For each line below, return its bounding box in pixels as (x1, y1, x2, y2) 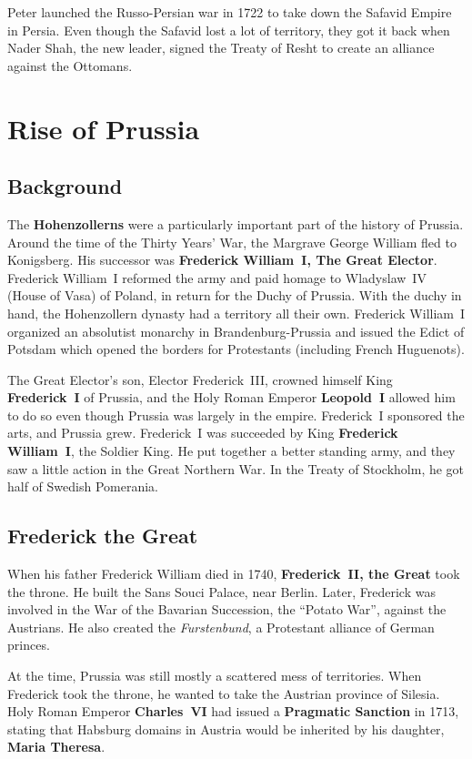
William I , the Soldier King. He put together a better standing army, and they (7, 441, 456, 460)
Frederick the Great (7, 521, 198, 550)
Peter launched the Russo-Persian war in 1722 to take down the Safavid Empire (7, 3, 452, 21)
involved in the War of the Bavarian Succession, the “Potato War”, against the (7, 600, 447, 619)
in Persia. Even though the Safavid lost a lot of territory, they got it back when (7, 20, 450, 39)
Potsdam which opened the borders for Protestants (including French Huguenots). (7, 339, 465, 359)
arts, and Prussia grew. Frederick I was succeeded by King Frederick (7, 423, 398, 442)
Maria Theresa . (7, 737, 105, 756)
